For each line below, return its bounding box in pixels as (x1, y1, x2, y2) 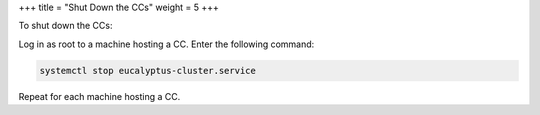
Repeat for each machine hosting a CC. (18, 90, 181, 102)
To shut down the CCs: (18, 20, 113, 32)
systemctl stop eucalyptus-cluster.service (39, 65, 257, 76)
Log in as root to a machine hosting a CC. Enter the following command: (18, 38, 315, 50)
